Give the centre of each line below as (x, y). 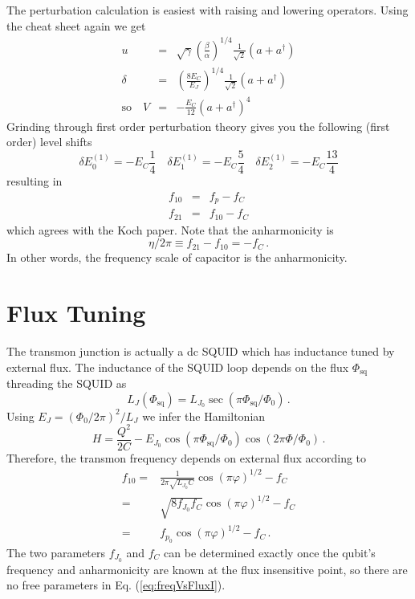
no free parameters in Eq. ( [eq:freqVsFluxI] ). (116, 585)
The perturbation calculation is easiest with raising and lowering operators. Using (207, 10)
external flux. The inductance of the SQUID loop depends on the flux (178, 367)
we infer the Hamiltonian (204, 416)
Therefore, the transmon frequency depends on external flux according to (187, 457)
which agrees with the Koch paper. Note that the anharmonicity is (170, 229)
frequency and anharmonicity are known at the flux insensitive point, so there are (207, 569)
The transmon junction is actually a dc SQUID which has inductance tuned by (201, 350)
